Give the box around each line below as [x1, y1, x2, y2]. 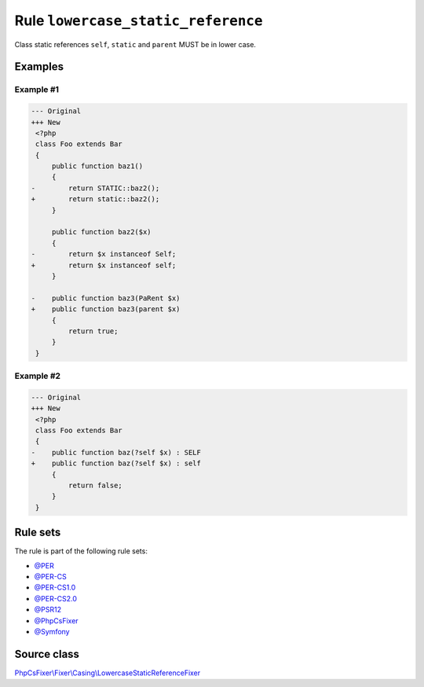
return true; [68, 326, 119, 336]
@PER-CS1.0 [34, 582, 76, 593]
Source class [14, 647, 80, 660]
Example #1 [14, 84, 59, 95]
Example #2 [14, 370, 61, 381]
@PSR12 [34, 605, 62, 615]
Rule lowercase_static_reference [14, 12, 263, 29]
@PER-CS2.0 [34, 593, 78, 603]
